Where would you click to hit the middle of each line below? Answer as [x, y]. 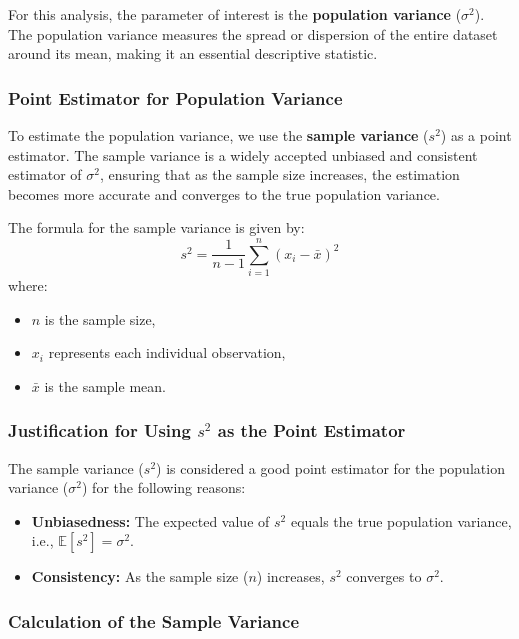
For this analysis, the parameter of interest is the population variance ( [235, 14]
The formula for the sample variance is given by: [156, 227]
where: [28, 285]
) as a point [476, 135]
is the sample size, [100, 318]
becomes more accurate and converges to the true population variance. [224, 193]
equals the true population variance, [401, 520]
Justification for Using [99, 430]
